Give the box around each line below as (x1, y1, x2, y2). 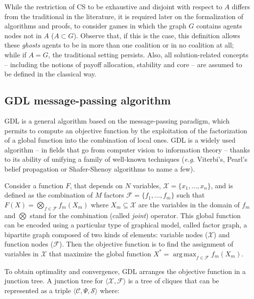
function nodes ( (4, 239, 53, 249)
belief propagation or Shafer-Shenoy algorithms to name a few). (4, 163, 195, 174)
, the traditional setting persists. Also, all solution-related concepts (48, 49, 249, 59)
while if (4, 49, 26, 59)
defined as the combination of (4, 190, 93, 200)
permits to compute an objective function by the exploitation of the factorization (4, 125, 248, 135)
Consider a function (4, 180, 64, 190)
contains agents (196, 21, 242, 31)
